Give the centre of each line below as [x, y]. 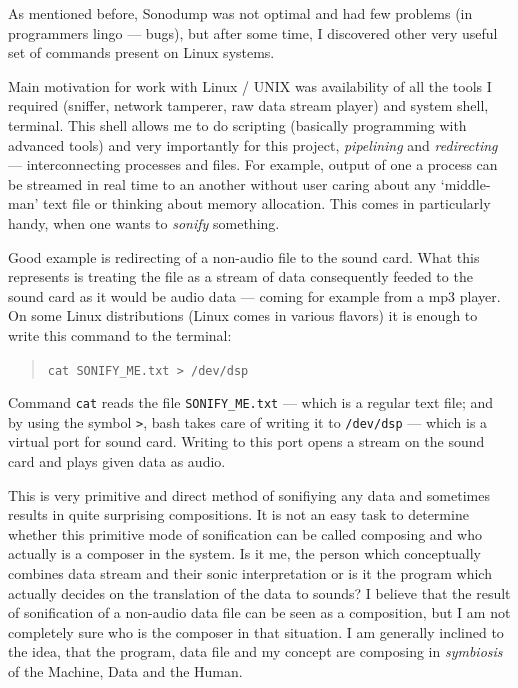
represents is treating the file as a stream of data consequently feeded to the [240, 276]
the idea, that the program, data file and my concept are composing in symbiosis [255, 651]
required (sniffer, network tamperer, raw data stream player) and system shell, [248, 105]
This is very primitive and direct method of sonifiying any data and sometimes [249, 494]
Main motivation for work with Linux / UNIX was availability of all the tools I [250, 85]
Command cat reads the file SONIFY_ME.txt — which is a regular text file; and [251, 402]
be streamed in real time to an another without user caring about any [222, 183]
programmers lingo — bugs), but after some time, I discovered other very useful [253, 32]
